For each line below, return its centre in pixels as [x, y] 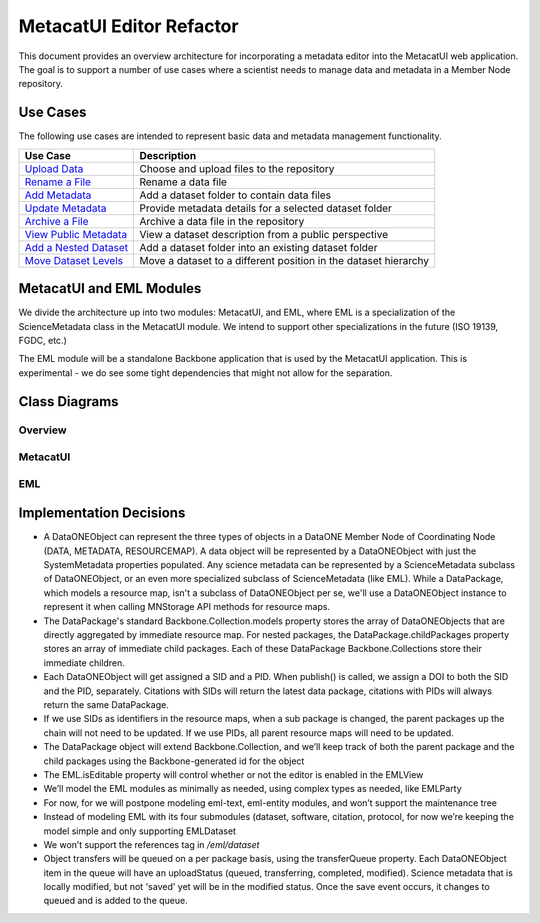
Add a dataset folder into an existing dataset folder [258, 247]
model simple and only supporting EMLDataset [140, 831]
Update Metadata [65, 208]
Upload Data [54, 168]
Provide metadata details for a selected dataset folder [265, 208]
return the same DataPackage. [106, 704]
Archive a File [56, 221]
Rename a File [58, 182]
